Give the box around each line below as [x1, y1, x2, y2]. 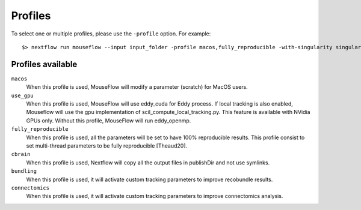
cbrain [11, 151, 31, 158]
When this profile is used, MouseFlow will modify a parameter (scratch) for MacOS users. [26, 83, 248, 91]
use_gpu [11, 92, 34, 99]
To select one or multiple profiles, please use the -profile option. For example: [11, 30, 211, 37]
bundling [11, 168, 37, 175]
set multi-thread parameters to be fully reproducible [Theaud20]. [26, 142, 188, 149]
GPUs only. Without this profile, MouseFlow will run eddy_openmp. [26, 117, 191, 124]
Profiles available [11, 59, 78, 69]
